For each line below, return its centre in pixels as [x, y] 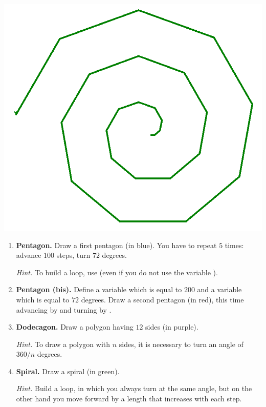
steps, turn [73, 255]
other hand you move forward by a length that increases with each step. [129, 399]
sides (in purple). [172, 327]
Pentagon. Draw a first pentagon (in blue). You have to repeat [116, 245]
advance [29, 255]
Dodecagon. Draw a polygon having [75, 327]
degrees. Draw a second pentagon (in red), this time [162, 299]
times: [234, 245]
